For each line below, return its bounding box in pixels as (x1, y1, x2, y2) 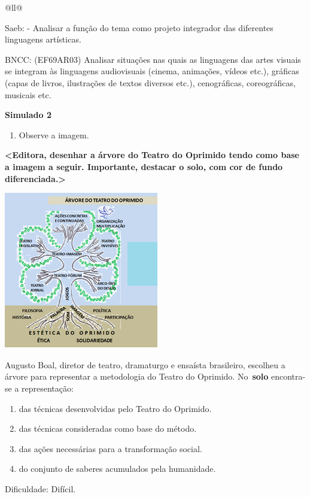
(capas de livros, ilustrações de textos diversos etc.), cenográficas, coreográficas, (5, 76, 296, 89)
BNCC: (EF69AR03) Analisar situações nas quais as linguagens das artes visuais (5, 53, 301, 65)
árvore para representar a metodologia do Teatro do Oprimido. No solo (5, 370, 269, 383)
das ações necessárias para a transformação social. (19, 442, 202, 454)
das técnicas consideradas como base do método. (19, 422, 197, 435)
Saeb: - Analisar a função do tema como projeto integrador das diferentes (5, 21, 273, 34)
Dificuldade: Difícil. (5, 482, 76, 495)
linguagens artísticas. (5, 33, 81, 46)
